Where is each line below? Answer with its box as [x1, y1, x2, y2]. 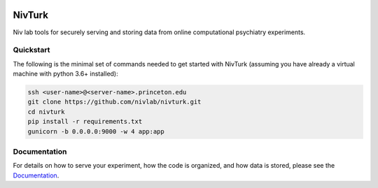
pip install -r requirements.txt [27, 117, 143, 126]
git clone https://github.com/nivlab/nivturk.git [27, 98, 202, 106]
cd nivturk [27, 108, 65, 115]
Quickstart [13, 45, 50, 55]
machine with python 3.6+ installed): [13, 70, 118, 78]
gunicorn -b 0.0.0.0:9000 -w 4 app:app [27, 127, 164, 136]
